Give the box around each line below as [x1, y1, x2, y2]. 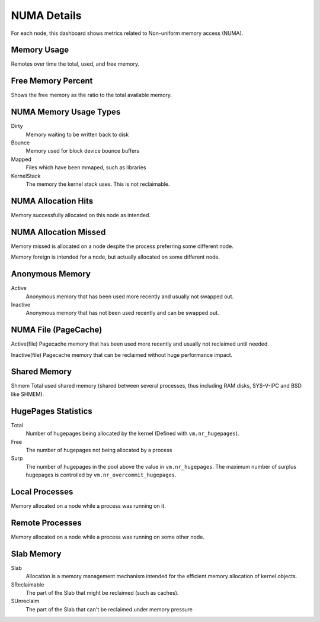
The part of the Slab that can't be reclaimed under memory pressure [25, 605, 193, 613]
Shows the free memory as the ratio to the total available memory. [11, 92, 172, 99]
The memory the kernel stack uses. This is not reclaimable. [25, 181, 170, 188]
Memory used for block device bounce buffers [25, 147, 139, 154]
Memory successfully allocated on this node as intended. [11, 211, 151, 218]
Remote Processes [11, 518, 82, 528]
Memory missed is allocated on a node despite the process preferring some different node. [11, 243, 233, 250]
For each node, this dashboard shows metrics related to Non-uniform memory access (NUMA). [11, 30, 244, 37]
